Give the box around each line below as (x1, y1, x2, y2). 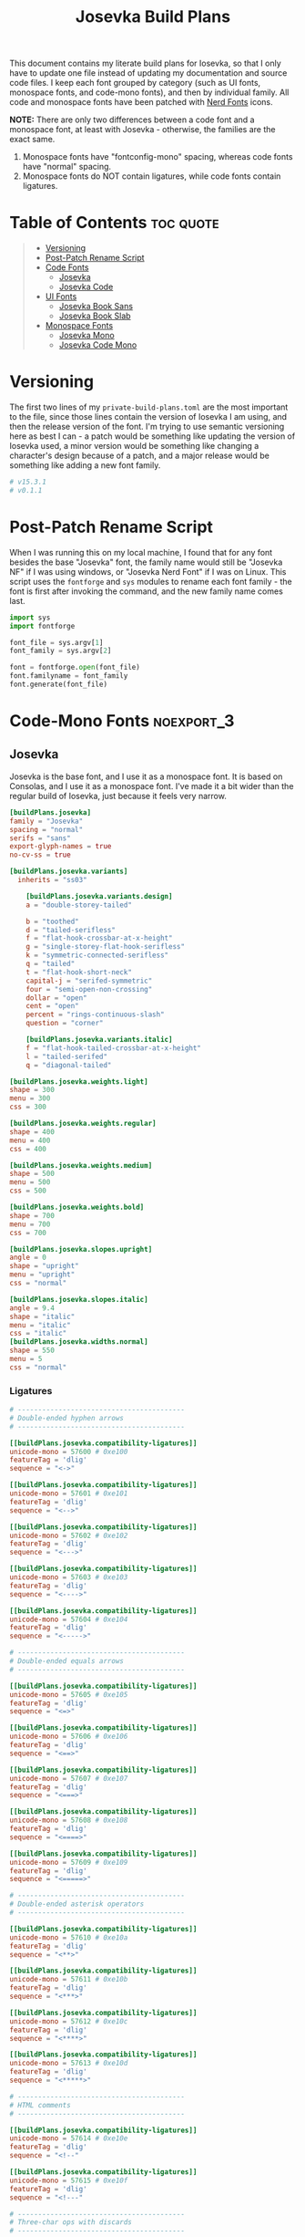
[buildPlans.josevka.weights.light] (9, 1077, 148, 1087)
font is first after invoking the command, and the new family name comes (9, 586, 284, 597)
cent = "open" (25, 1002, 79, 1011)
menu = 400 (9, 1136, 51, 1145)
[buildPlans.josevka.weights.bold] (9, 1202, 145, 1212)
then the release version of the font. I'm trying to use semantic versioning (9, 421, 285, 432)
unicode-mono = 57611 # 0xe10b (9, 1975, 128, 1984)
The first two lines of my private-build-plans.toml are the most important (9, 401, 289, 412)
